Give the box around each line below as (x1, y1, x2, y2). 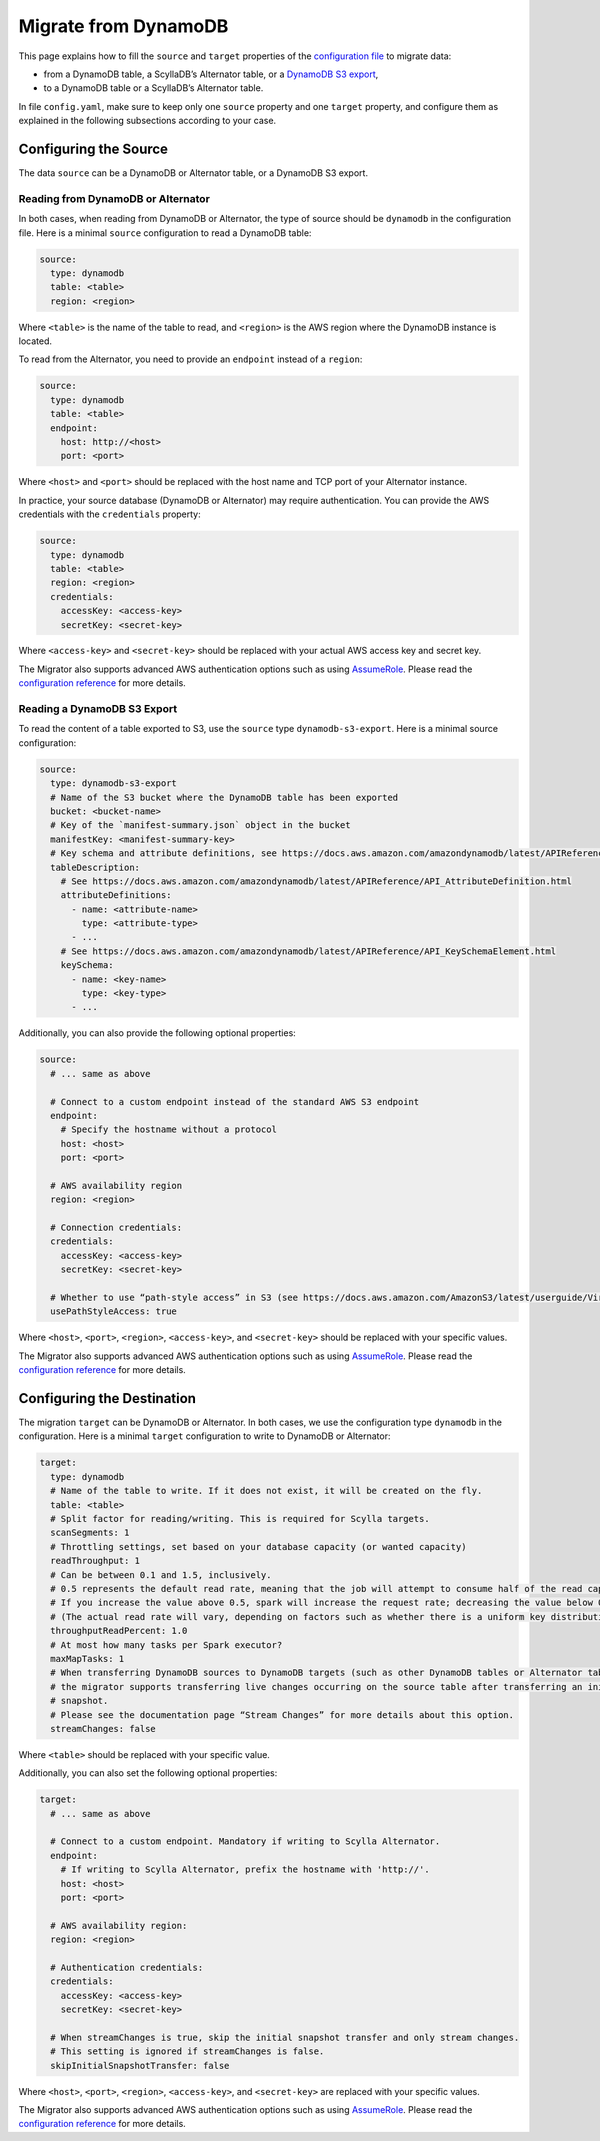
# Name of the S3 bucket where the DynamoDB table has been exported (50, 791, 399, 803)
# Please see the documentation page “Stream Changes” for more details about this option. (50, 1709, 515, 1720)
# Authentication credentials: (50, 1961, 204, 1973)
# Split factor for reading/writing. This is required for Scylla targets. (50, 1513, 430, 1525)
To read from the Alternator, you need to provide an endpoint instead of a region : (18, 353, 363, 365)
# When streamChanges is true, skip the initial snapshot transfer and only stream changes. (50, 2031, 520, 2043)
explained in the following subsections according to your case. (18, 115, 277, 127)
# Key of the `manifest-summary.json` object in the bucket (50, 820, 351, 831)
